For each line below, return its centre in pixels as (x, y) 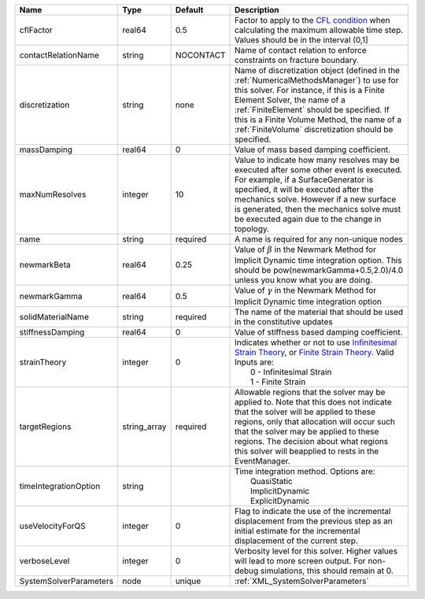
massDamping (46, 150)
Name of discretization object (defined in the (317, 70)
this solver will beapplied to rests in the (307, 451)
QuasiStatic (271, 481)
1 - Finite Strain (278, 382)
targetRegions (45, 427)
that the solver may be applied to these (307, 431)
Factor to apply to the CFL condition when (312, 20)
